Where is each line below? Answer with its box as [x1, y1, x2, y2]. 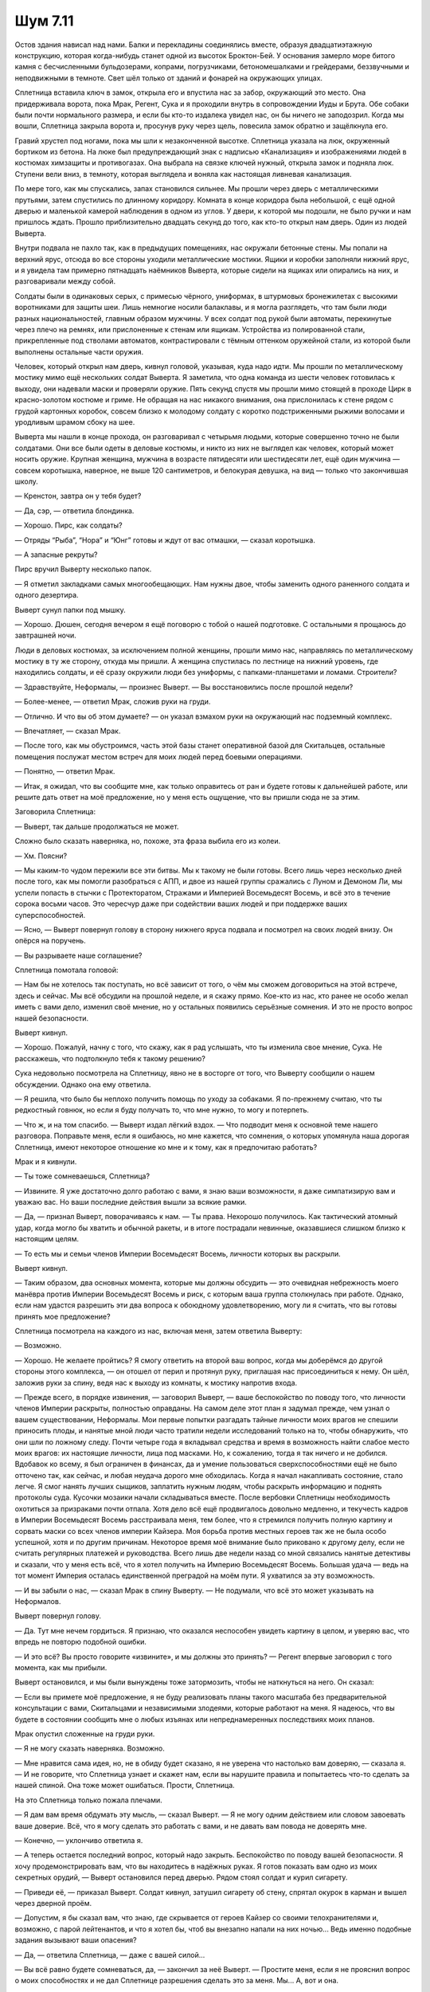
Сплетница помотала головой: [14, 965, 119, 975]
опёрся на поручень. [14, 936, 87, 946]
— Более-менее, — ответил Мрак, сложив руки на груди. [14, 697, 211, 707]
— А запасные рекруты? [14, 550, 98, 559]
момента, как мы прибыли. [14, 1662, 107, 1672]
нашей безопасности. [14, 1013, 89, 1023]
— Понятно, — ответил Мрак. [14, 767, 115, 776]
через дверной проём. [14, 1898, 92, 1908]
